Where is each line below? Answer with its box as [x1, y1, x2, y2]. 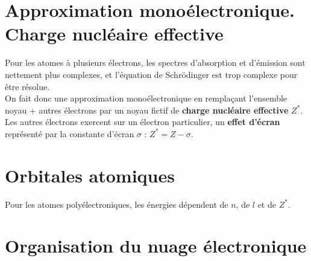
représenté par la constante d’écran [5, 127, 134, 140]
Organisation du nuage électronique [5, 233, 307, 258]
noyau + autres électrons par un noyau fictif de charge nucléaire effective [5, 103, 289, 116]
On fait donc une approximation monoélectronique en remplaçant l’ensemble [5, 92, 287, 105]
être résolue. [5, 80, 50, 92]
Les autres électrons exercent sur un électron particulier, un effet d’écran [5, 115, 280, 128]
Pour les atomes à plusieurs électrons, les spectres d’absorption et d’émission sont [5, 56, 306, 69]
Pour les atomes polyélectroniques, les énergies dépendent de [5, 198, 228, 210]
